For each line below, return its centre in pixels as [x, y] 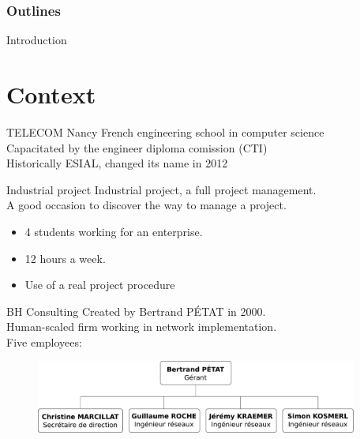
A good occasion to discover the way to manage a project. [146, 205]
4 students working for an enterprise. [114, 231]
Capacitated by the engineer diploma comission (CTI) [137, 147]
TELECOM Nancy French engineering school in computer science [165, 131]
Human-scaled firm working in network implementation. [142, 326]
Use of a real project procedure [100, 285]
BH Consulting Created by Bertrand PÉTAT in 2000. [136, 311]
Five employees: [44, 341]
